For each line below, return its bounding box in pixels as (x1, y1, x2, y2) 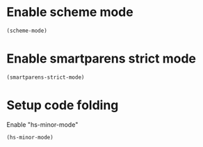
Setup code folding (6, 97, 119, 113)
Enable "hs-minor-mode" (6, 120, 79, 129)
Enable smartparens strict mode (6, 51, 196, 66)
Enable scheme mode (6, 4, 133, 20)
